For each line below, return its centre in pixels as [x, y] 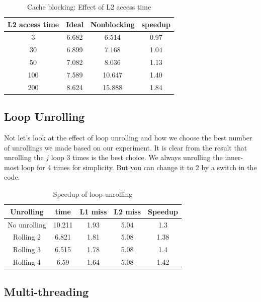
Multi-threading [47, 291]
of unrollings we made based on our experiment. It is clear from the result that [126, 147]
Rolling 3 [27, 249]
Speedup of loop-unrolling [93, 194]
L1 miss [93, 211]
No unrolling [27, 224]
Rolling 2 [27, 237]
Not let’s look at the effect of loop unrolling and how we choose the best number [128, 138]
